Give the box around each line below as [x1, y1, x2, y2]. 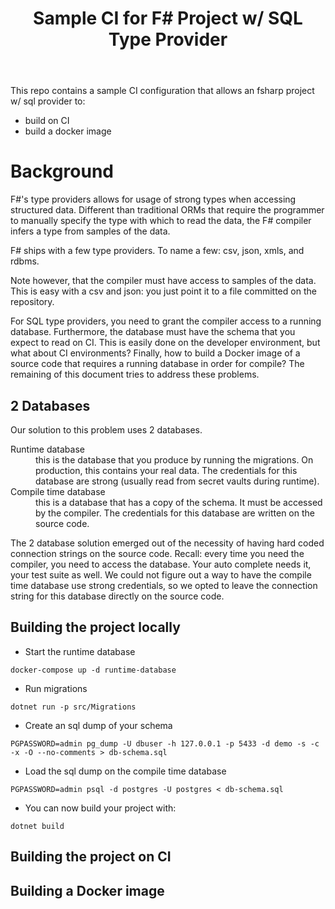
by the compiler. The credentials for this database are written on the [35, 507, 315, 519]
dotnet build [10, 821, 65, 831]
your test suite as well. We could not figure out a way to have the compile [10, 568, 312, 581]
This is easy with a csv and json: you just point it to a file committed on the [10, 285, 317, 297]
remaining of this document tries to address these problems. [10, 368, 260, 381]
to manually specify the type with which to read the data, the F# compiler [10, 215, 312, 227]
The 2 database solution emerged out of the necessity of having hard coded [10, 537, 325, 549]
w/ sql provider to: [10, 95, 86, 107]
